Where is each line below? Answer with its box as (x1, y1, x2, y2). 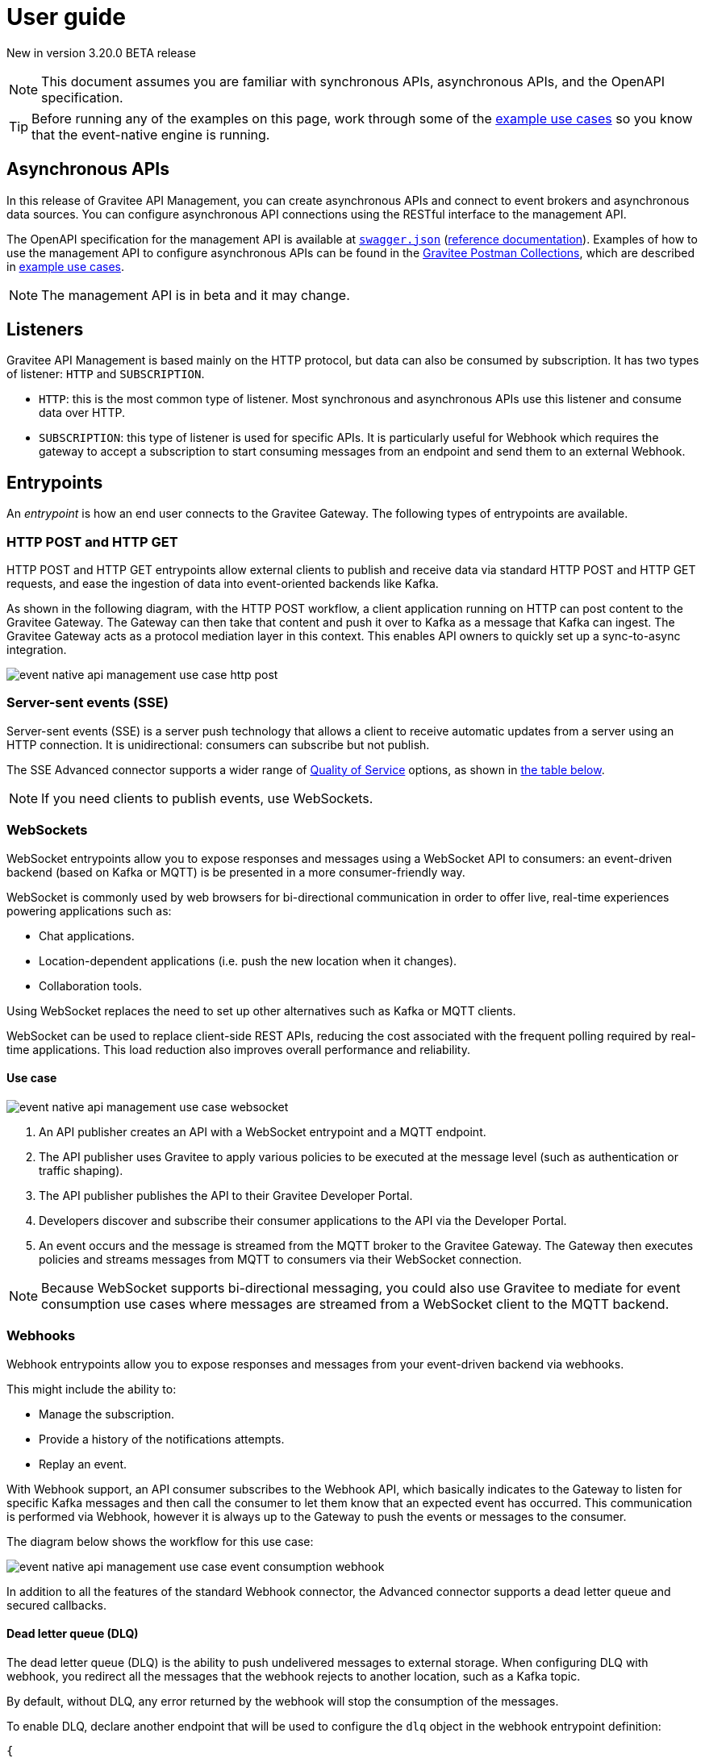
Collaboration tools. (39, 978, 142, 993)
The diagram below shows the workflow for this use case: (6, 1534, 314, 1548)
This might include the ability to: (6, 1381, 177, 1396)
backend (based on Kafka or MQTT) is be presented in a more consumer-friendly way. (6, 864, 465, 879)
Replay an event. (39, 1456, 127, 1471)
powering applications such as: (6, 903, 172, 918)
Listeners (6, 319, 84, 340)
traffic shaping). (39, 1163, 123, 1177)
